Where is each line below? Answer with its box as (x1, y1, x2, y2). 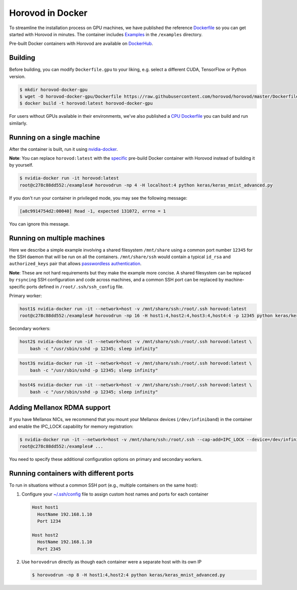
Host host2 (32, 532, 58, 538)
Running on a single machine (9, 133, 100, 141)
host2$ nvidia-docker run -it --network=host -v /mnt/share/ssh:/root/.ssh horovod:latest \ (19, 339, 252, 345)
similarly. (9, 120, 27, 126)
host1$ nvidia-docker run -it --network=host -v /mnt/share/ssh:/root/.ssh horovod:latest (19, 306, 247, 312)
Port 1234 (37, 518, 61, 524)
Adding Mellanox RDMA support (9, 404, 111, 412)
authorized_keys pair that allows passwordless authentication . (9, 261, 142, 267)
